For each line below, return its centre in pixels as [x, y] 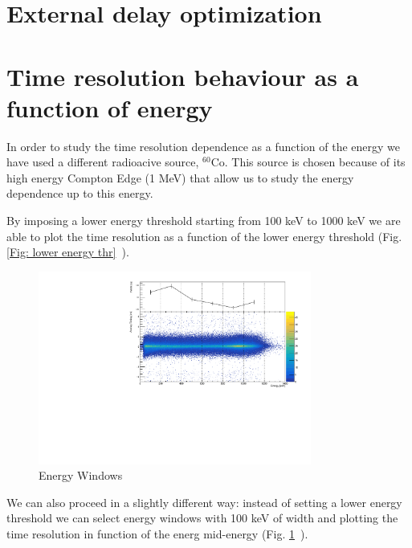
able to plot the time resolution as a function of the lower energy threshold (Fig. [204, 236]
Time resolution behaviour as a [183, 76]
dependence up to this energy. [80, 193]
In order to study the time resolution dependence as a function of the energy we [203, 146]
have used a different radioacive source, [103, 162]
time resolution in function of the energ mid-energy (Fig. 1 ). [157, 533]
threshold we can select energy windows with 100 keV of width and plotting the [202, 518]
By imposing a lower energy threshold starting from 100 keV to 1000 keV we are [204, 221]
